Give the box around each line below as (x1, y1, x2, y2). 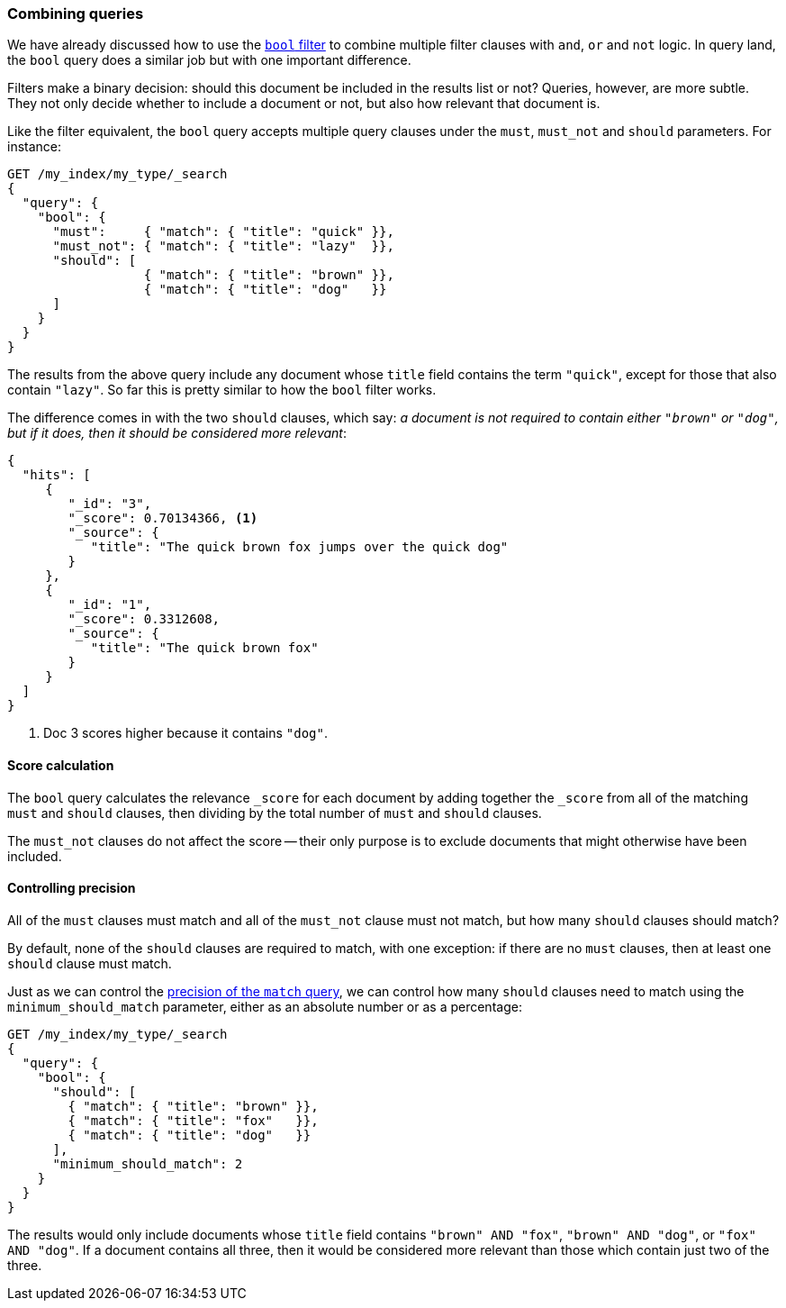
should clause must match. (7, 955, 172, 971)
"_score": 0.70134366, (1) (68, 511, 258, 526)
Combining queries (7, 5, 144, 23)
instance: (7, 139, 62, 155)
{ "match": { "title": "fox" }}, (68, 1113, 319, 1128)
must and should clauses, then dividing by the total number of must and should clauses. (7, 804, 542, 821)
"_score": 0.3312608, (68, 612, 221, 627)
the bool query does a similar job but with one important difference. (7, 52, 411, 68)
